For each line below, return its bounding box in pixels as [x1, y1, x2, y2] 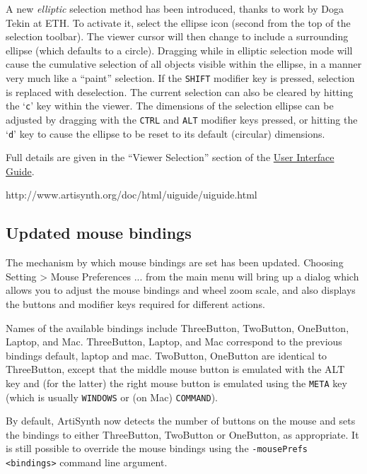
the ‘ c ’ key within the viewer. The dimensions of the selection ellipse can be [6, 98, 334, 113]
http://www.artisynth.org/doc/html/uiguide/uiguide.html [6, 187, 257, 202]
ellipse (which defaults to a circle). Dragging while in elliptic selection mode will [6, 42, 353, 57]
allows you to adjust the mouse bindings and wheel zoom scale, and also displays [6, 283, 356, 297]
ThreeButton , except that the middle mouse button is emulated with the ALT [6, 362, 345, 377]
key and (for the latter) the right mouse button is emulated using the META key [6, 375, 347, 390]
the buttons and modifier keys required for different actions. [6, 296, 265, 311]
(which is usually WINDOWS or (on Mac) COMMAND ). [6, 389, 218, 404]
